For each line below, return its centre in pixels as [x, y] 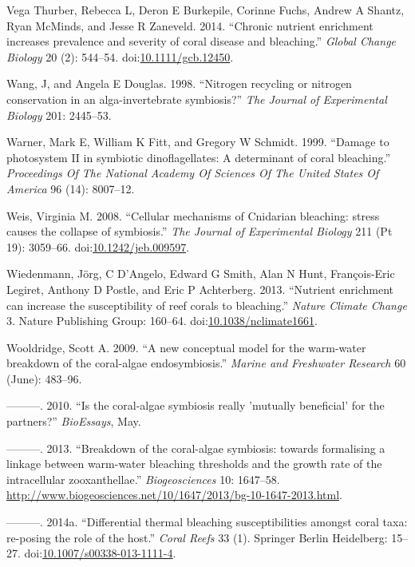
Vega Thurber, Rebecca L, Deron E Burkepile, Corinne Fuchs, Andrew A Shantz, [206, 10]
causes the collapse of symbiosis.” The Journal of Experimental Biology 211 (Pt [200, 231]
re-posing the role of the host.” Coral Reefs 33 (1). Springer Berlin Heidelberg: [197, 537]
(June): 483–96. [44, 378]
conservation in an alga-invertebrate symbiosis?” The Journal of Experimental [197, 99]
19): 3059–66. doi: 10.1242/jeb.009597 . [98, 246]
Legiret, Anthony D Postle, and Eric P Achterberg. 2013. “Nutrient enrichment [200, 289]
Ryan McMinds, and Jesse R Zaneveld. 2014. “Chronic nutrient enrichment [190, 25]
